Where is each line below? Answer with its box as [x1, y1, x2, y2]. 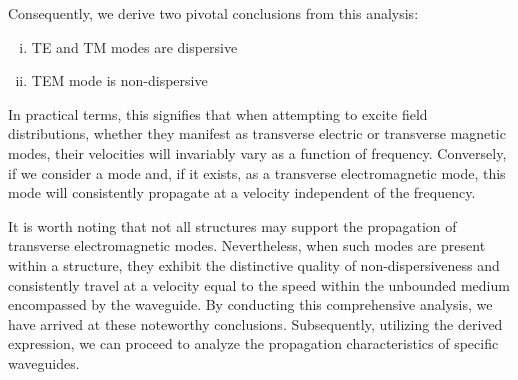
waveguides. [8, 352, 80, 373]
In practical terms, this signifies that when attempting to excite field [8, 103, 428, 124]
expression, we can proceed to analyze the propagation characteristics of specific [8, 333, 499, 354]
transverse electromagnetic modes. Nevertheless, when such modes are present [8, 235, 486, 256]
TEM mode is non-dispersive [31, 70, 208, 91]
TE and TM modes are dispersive [31, 36, 238, 57]
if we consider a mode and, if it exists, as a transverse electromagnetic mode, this [8, 162, 506, 183]
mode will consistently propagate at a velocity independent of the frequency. [8, 182, 476, 203]
